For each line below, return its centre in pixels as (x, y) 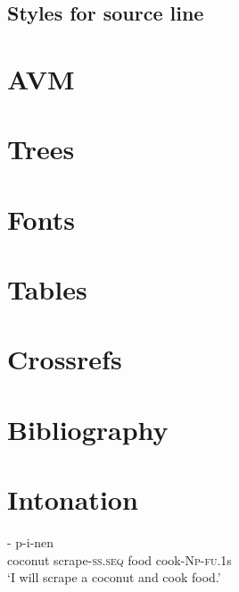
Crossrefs (65, 359)
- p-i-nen (31, 542)
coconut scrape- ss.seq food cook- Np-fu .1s (119, 559)
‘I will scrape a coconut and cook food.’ (114, 577)
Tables (47, 289)
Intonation (73, 499)
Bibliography (88, 429)
